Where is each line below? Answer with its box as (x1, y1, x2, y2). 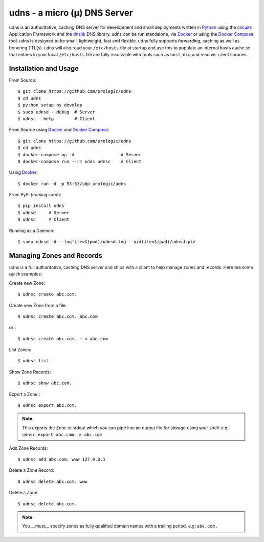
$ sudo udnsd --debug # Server (18, 109, 95, 115)
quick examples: (9, 271, 43, 277)
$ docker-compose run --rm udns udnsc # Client (18, 159, 142, 164)
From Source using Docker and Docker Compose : (9, 127, 110, 133)
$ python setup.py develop (18, 103, 83, 108)
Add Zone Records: (9, 445, 48, 451)
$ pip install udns (18, 203, 65, 208)
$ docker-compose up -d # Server (18, 152, 142, 157)
